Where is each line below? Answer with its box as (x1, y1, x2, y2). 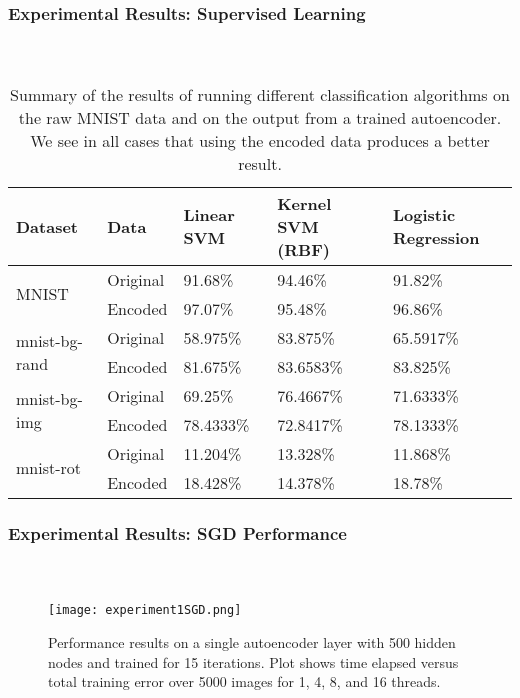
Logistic (392, 203, 456, 227)
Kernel (277, 191, 332, 215)
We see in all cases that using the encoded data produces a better (30, 128, 490, 152)
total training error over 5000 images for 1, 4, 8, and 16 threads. (48, 671, 441, 692)
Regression (392, 226, 480, 250)
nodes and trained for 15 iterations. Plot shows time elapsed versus (48, 651, 459, 672)
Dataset (16, 214, 79, 238)
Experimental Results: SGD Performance (8, 520, 347, 545)
